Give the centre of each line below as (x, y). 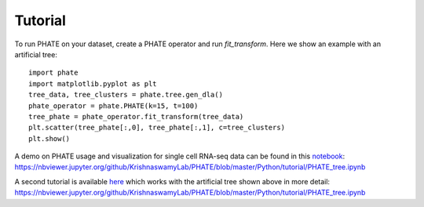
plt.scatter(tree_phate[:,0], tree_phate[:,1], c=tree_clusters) (157, 128)
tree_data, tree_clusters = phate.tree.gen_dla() (126, 95)
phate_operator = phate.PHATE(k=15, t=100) (113, 105)
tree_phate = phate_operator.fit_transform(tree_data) (136, 116)
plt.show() (49, 138)
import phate (53, 73)
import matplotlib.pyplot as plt (93, 84)
